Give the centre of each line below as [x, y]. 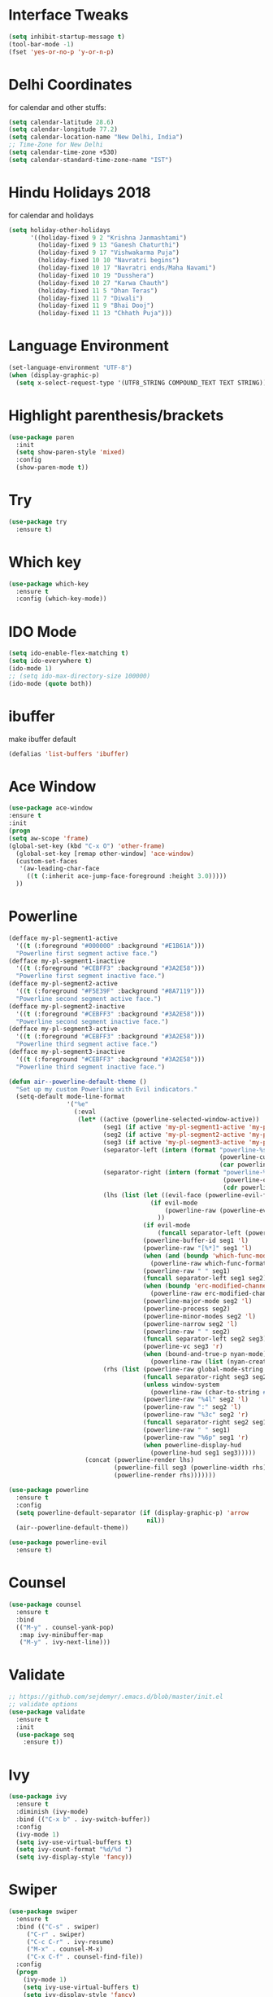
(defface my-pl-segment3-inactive [67, 1052]
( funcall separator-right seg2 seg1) [206, 1423]
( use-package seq [45, 1735]
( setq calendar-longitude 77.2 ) [63, 129]
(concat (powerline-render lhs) [140, 1460]
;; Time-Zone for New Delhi [56, 145]
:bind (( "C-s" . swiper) [58, 1927]
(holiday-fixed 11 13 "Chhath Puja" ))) [105, 314]
